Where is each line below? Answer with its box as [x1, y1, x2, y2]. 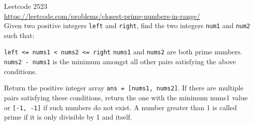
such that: [4, 30, 35, 40]
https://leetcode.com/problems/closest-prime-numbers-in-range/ [4, 10, 200, 21]
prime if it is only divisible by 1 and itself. [4, 112, 132, 122]
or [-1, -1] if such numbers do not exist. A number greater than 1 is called [4, 102, 237, 112]
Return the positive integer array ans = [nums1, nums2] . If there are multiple [4, 83, 244, 93]
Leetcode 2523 [4, 1, 47, 11]
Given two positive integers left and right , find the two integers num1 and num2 [4, 20, 251, 31]
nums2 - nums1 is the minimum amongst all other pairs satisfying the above [4, 56, 236, 67]
